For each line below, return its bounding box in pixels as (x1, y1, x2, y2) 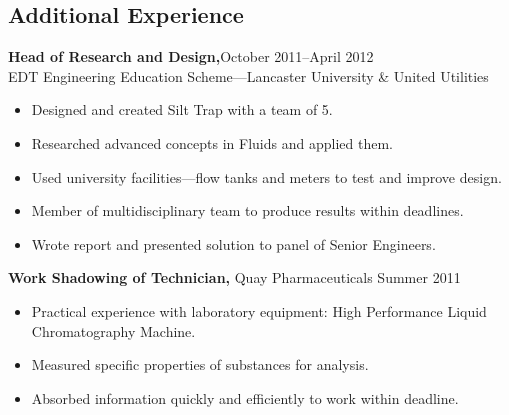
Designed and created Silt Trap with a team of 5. (31, 99, 333, 120)
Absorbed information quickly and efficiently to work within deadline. (31, 387, 459, 408)
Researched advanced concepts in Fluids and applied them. (31, 132, 393, 153)
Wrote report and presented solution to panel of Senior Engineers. (31, 233, 436, 254)
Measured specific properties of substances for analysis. (31, 354, 369, 375)
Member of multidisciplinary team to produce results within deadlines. (31, 200, 464, 221)
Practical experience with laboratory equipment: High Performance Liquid (31, 300, 487, 321)
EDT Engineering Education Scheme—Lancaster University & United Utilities (8, 65, 489, 86)
